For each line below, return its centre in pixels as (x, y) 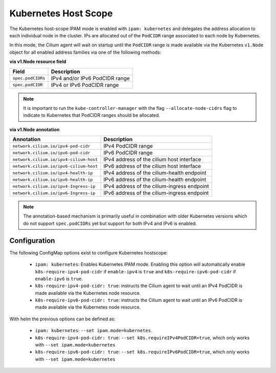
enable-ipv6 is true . (59, 278)
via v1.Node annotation (34, 129)
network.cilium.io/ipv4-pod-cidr (51, 146)
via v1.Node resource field (38, 62)
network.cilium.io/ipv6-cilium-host (55, 166)
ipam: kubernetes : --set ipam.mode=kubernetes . (94, 331)
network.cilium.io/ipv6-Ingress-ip (54, 193)
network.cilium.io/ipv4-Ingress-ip (54, 186)
